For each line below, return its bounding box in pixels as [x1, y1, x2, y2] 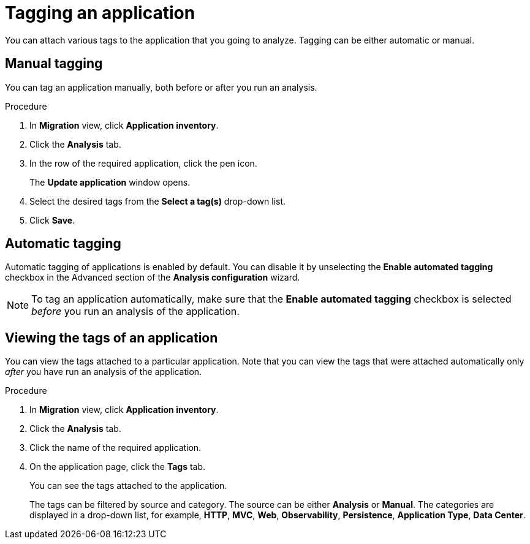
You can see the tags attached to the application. [29, 480, 227, 491]
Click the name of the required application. [29, 442, 202, 453]
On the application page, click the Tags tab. [29, 461, 206, 472]
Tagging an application [5, 2, 195, 23]
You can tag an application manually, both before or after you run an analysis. [5, 81, 317, 93]
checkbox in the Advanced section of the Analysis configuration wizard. [5, 272, 300, 283]
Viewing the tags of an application [5, 330, 218, 346]
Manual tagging [5, 56, 103, 72]
